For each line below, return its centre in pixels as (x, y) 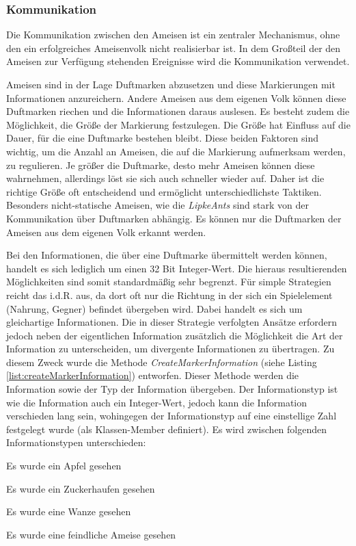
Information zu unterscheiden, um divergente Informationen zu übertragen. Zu (170, 349)
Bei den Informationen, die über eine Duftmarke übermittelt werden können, (167, 255)
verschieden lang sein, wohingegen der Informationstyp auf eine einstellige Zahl (172, 416)
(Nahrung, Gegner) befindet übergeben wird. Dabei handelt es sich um (154, 308)
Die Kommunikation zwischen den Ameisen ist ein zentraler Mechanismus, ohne (173, 35)
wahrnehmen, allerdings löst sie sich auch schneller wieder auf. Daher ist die (165, 178)
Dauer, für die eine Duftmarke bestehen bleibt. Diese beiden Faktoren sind (162, 138)
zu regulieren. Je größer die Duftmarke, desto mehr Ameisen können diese (161, 165)
